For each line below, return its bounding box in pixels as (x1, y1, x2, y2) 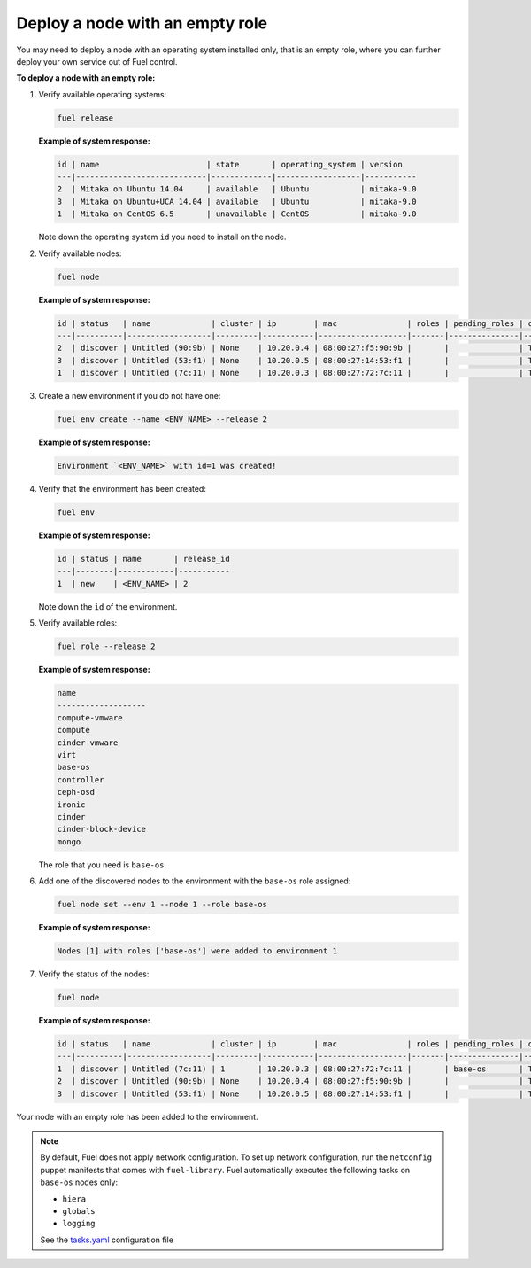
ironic (57, 799, 86, 810)
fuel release (57, 113, 114, 123)
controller (57, 774, 104, 784)
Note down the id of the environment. (38, 601, 178, 611)
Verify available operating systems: (38, 89, 167, 99)
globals (62, 1206, 96, 1216)
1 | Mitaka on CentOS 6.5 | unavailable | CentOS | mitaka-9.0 (57, 209, 417, 219)
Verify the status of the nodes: (38, 969, 150, 979)
